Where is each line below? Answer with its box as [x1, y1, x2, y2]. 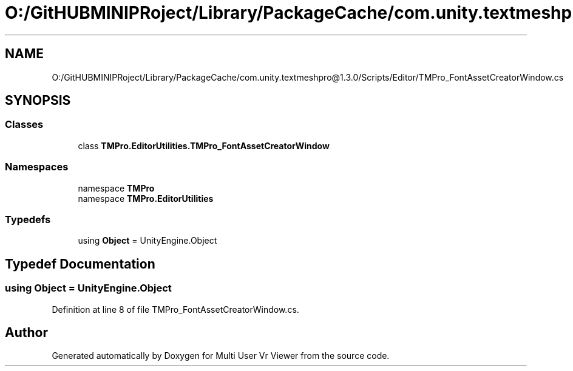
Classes [5, 118, 44, 131]
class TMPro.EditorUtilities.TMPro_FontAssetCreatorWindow [78, 140, 330, 151]
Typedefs [5, 213, 51, 226]
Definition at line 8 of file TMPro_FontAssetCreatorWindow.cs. [52, 304, 299, 315]
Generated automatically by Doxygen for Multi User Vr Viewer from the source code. [52, 350, 390, 361]
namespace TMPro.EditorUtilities [78, 193, 214, 204]
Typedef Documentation [5, 256, 155, 272]
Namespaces [5, 161, 69, 173]
